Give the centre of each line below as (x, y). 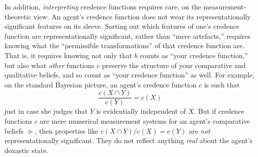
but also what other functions (50, 65)
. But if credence (219, 111)
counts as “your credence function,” (194, 55)
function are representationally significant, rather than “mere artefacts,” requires (128, 36)
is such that (222, 84)
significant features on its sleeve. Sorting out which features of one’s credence (122, 26)
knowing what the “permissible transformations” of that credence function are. (125, 45)
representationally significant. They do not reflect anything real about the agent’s (129, 140)
